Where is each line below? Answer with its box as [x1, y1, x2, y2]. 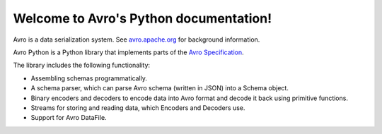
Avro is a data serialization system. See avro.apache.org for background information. [13, 35, 260, 44]
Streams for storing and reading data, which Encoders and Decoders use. [30, 103, 245, 112]
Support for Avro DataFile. [30, 114, 107, 122]
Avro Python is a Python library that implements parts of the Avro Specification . [13, 48, 244, 56]
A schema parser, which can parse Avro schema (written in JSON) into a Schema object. [30, 84, 289, 92]
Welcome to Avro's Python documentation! [13, 11, 272, 26]
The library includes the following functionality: [13, 61, 151, 70]
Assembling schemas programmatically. [30, 74, 148, 83]
